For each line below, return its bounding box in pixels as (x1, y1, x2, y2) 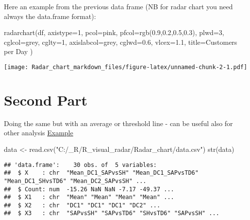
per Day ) (4, 46, 33, 56)
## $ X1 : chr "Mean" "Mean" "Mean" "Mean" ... (4, 194, 174, 201)
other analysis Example (4, 128, 73, 138)
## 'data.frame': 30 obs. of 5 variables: (4, 161, 157, 168)
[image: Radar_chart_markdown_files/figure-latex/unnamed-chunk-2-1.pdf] (4, 63, 248, 71)
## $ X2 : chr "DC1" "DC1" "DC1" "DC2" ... (4, 202, 161, 209)
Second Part (4, 90, 88, 110)
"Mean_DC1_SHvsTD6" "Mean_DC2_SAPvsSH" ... (4, 177, 147, 184)
